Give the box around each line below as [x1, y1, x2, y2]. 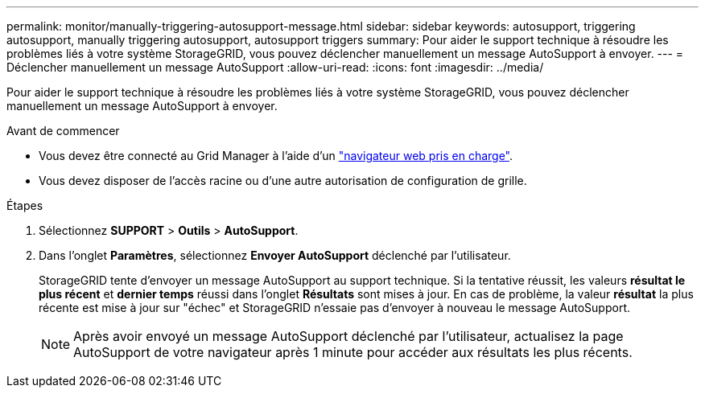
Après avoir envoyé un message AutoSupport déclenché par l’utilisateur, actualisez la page [73, 328, 624, 344]
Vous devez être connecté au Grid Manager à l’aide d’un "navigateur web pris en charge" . [39, 149, 513, 162]
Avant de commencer [6, 124, 120, 137]
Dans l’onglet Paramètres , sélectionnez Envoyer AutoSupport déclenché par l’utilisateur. [39, 248, 511, 262]
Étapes [6, 199, 43, 212]
